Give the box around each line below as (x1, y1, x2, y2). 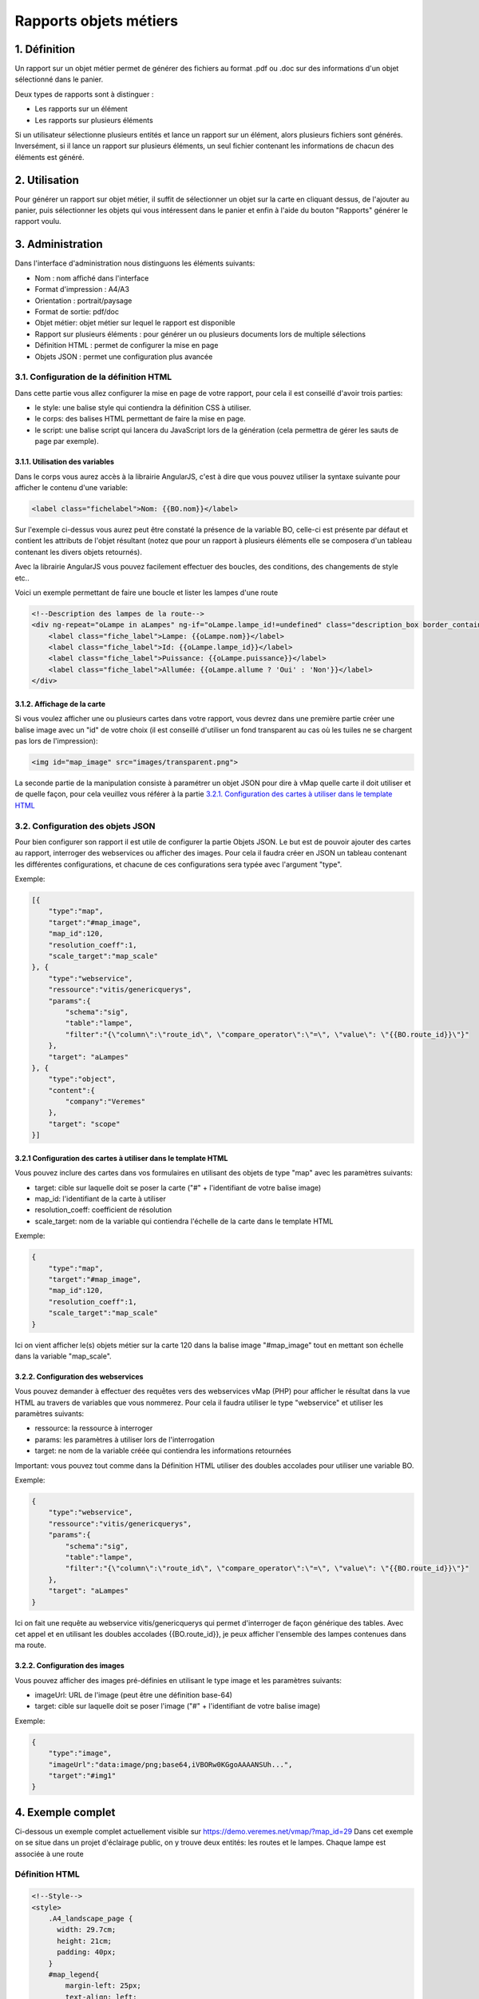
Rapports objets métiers (14, 12, 179, 30)
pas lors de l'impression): (14, 736, 98, 746)
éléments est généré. (14, 152, 85, 162)
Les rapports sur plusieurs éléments (34, 115, 153, 125)
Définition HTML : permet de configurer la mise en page (34, 341, 219, 350)
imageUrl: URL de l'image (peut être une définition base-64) (34, 1690, 233, 1700)
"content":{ (48, 1086, 96, 1095)
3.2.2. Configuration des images (14, 1661, 125, 1670)
